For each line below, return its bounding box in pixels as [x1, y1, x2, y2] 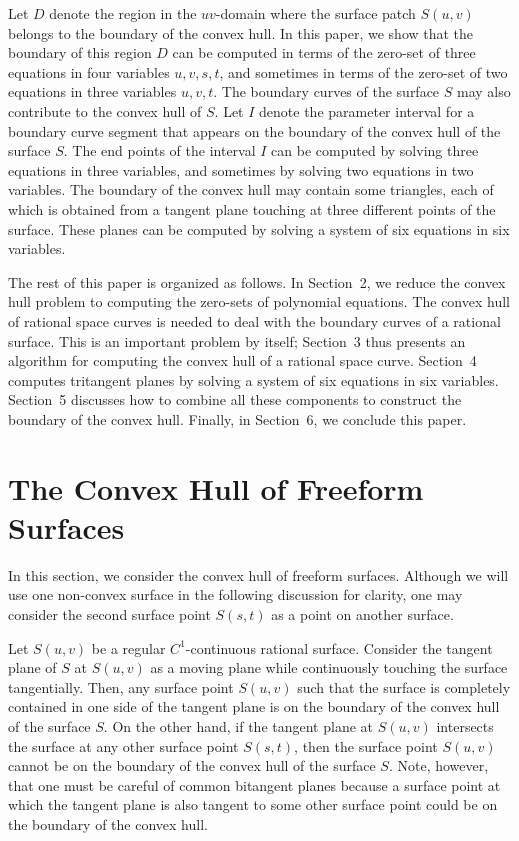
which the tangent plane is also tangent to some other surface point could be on [8, 794, 498, 815]
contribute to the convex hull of [8, 100, 202, 121]
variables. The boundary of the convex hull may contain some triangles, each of [8, 179, 494, 200]
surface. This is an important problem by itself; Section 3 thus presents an [8, 330, 466, 351]
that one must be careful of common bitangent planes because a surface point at [8, 774, 501, 795]
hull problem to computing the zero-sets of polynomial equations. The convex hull [8, 291, 510, 312]
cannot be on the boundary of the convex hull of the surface [8, 755, 376, 776]
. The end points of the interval [63, 140, 256, 161]
